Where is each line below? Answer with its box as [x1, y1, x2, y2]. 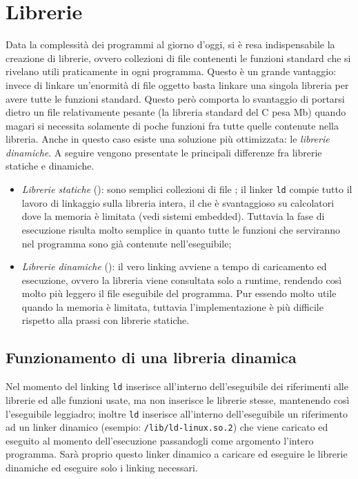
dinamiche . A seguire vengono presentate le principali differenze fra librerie [6, 145, 322, 159]
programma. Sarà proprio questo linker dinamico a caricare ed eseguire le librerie [6, 447, 348, 461]
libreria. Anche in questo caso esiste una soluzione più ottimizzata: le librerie [6, 132, 330, 146]
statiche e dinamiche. [6, 159, 95, 173]
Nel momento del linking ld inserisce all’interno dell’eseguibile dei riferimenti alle [6, 379, 348, 394]
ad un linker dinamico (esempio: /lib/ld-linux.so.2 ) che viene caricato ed [6, 420, 328, 434]
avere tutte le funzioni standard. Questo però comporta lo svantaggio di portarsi [6, 91, 345, 105]
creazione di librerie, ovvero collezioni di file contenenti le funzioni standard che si [6, 50, 351, 65]
